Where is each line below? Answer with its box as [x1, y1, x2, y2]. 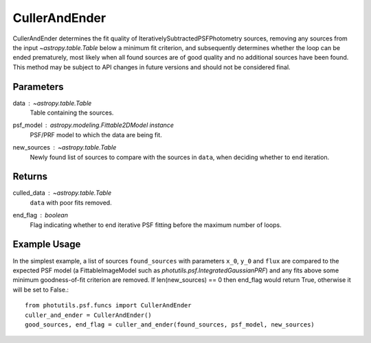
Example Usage [12, 239, 81, 250]
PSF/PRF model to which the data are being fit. [30, 130, 163, 139]
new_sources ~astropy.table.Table [12, 143, 117, 152]
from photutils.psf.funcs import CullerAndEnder [25, 302, 192, 309]
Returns [12, 171, 48, 182]
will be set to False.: [12, 285, 69, 294]
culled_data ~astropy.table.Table [12, 189, 112, 197]
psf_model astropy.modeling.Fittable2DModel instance [12, 121, 175, 130]
